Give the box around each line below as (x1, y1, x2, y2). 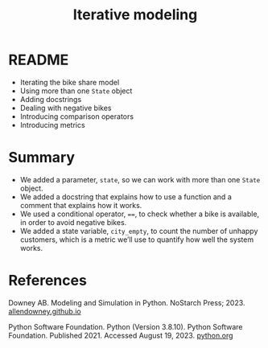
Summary (8, 149, 75, 166)
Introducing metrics (19, 120, 86, 129)
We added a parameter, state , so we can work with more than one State (19, 174, 261, 184)
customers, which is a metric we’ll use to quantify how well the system (19, 235, 254, 244)
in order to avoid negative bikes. (19, 217, 127, 227)
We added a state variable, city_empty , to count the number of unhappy (19, 226, 258, 235)
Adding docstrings (19, 94, 82, 104)
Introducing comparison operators (19, 111, 134, 121)
